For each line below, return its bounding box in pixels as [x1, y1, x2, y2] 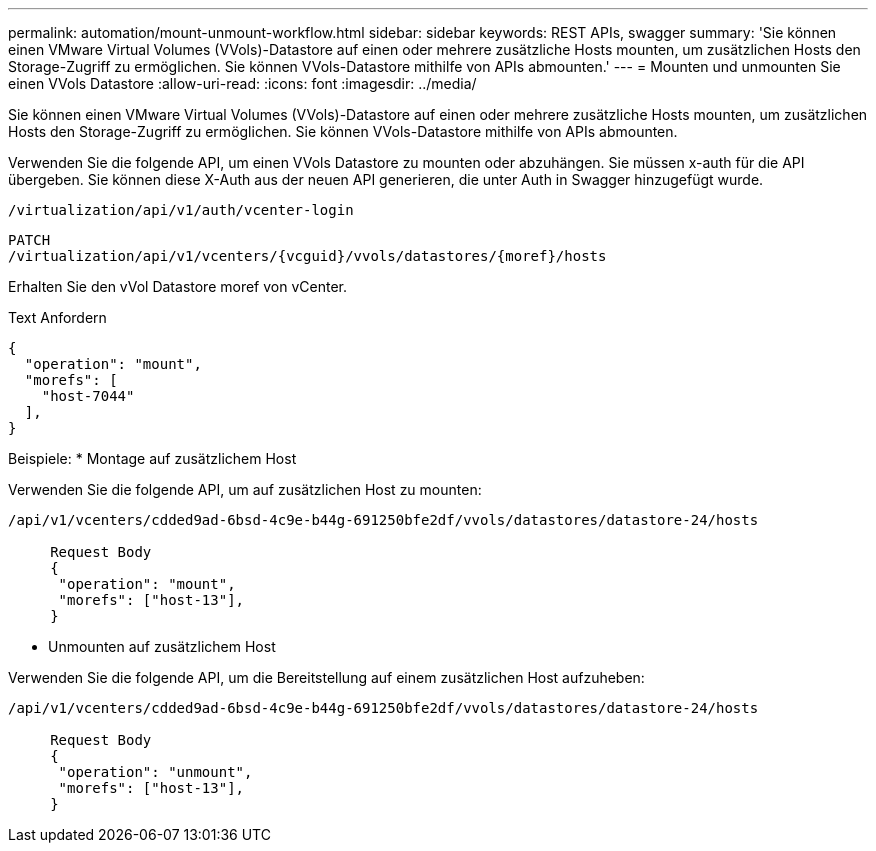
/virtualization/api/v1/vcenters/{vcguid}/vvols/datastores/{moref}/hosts [8, 248, 607, 264]
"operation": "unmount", [58, 764, 253, 780]
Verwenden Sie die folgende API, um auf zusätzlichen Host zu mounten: [8, 481, 482, 498]
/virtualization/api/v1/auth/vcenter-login [8, 202, 354, 218]
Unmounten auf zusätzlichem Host [48, 638, 276, 655]
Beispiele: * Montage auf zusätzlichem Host [8, 450, 297, 467]
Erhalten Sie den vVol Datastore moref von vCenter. [8, 278, 347, 295]
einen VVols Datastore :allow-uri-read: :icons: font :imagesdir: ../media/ [8, 75, 477, 92]
